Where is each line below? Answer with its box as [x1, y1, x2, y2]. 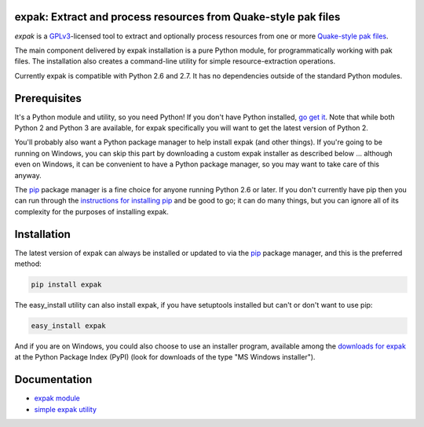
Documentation [14, 373, 93, 386]
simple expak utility [34, 404, 97, 414]
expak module [34, 393, 80, 403]
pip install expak [31, 280, 102, 289]
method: [14, 259, 42, 268]
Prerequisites [14, 91, 82, 105]
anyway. [14, 170, 42, 180]
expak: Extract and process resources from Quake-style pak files [14, 10, 341, 24]
